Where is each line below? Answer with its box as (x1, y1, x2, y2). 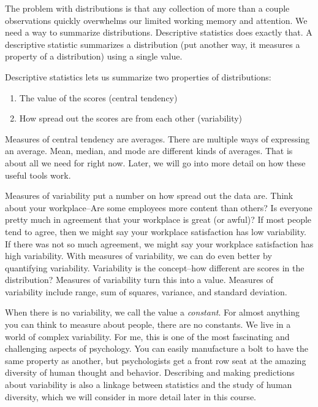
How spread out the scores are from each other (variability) (19, 112, 243, 125)
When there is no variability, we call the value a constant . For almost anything (5, 306, 300, 319)
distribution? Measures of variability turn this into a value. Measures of (5, 273, 273, 286)
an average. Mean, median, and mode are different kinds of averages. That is (5, 144, 293, 157)
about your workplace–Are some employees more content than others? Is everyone (5, 201, 312, 214)
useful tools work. (5, 168, 71, 181)
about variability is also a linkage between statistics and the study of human (5, 378, 292, 391)
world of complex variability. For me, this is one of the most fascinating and (5, 330, 290, 343)
